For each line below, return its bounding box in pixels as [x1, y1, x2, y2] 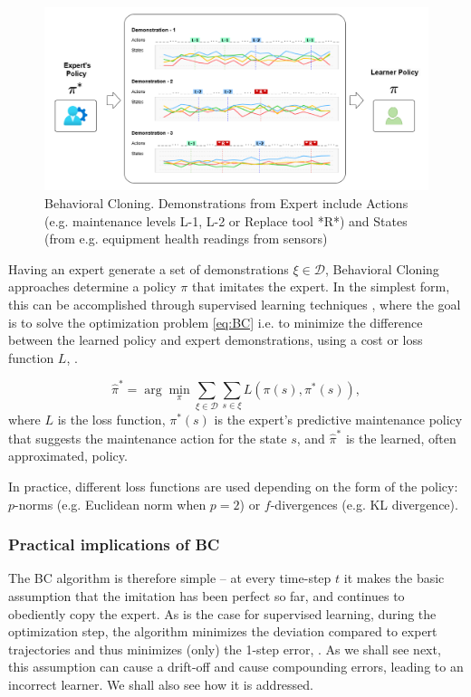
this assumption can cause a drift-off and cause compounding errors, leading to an [8, 657, 464, 676]
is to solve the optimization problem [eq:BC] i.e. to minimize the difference [8, 312, 423, 331]
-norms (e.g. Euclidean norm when [14, 494, 207, 513]
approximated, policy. [8, 446, 128, 465]
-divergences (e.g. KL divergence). [270, 494, 458, 513]
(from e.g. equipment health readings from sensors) [44, 229, 328, 248]
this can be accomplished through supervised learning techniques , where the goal [8, 295, 461, 314]
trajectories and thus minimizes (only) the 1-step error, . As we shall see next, [8, 639, 441, 658]
